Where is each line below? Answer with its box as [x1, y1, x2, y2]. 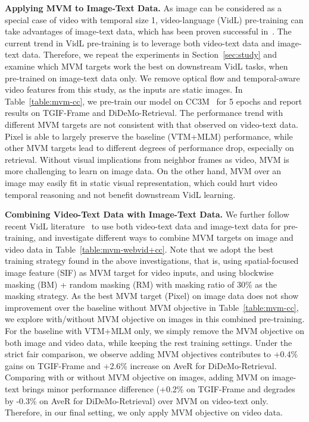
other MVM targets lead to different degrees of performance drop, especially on [5, 141, 294, 154]
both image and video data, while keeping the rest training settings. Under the [5, 336, 292, 348]
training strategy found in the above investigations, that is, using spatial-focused [5, 254, 299, 267]
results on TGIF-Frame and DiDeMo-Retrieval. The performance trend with [5, 106, 283, 119]
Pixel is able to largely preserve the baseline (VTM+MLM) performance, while [5, 130, 293, 142]
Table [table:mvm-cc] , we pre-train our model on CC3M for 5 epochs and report [5, 95, 302, 107]
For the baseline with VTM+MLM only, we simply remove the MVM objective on [5, 325, 305, 337]
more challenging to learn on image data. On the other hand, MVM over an [5, 165, 282, 177]
